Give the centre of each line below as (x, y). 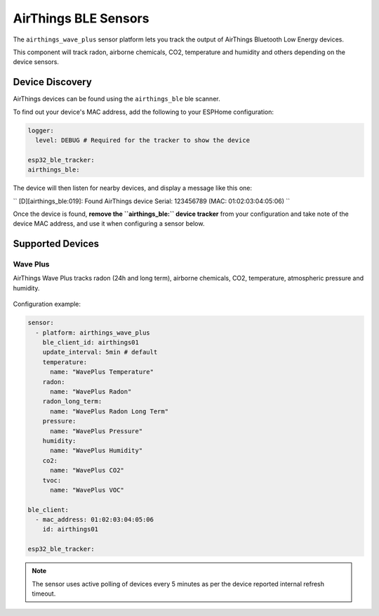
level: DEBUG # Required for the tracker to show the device (143, 140)
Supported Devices (56, 244)
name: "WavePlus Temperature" (102, 372)
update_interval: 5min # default (100, 352)
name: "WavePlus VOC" (87, 490)
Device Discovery (53, 82)
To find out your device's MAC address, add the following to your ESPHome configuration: (143, 112)
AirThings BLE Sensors (81, 18)
